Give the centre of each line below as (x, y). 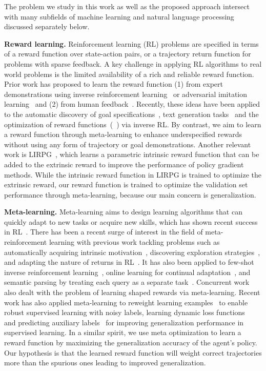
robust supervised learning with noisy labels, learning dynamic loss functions (125, 312)
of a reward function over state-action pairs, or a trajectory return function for (128, 54)
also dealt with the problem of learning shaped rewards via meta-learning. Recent (132, 292)
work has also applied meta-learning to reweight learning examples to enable (126, 302)
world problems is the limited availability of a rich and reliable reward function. (129, 74)
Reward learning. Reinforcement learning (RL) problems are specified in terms (131, 43)
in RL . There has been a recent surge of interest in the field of (104, 232)
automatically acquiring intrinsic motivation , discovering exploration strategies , (132, 252)
